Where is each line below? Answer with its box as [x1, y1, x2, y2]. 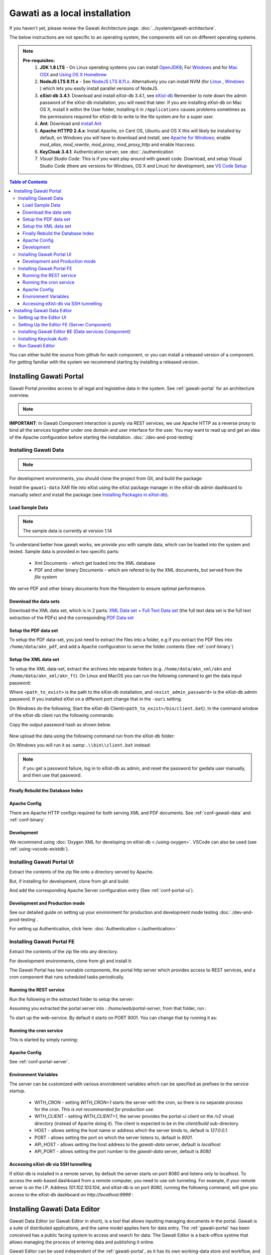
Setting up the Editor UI [18, 314, 66, 321]
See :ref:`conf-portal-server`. [9, 1059, 70, 1065]
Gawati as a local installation [9, 8, 131, 19]
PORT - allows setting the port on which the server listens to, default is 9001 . [34, 1135, 193, 1141]
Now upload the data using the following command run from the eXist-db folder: [9, 733, 175, 739]
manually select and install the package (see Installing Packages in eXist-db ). [9, 491, 169, 497]
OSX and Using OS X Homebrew [40, 71, 107, 77]
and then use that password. [23, 772, 82, 778]
